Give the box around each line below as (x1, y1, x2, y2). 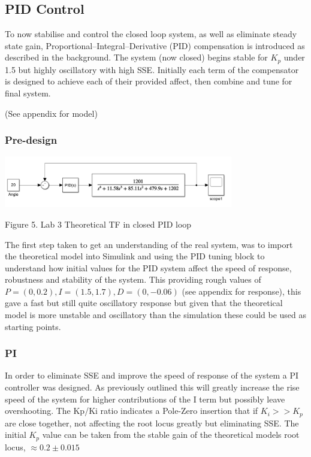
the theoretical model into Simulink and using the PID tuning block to (5, 250, 265, 262)
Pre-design (5, 132, 58, 147)
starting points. (5, 320, 61, 332)
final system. (5, 87, 51, 99)
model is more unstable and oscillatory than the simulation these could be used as (5, 308, 307, 321)
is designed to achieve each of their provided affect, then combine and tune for (5, 75, 292, 87)
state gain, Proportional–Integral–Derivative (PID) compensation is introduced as (5, 39, 305, 52)
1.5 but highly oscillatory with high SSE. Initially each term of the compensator (5, 63, 299, 75)
